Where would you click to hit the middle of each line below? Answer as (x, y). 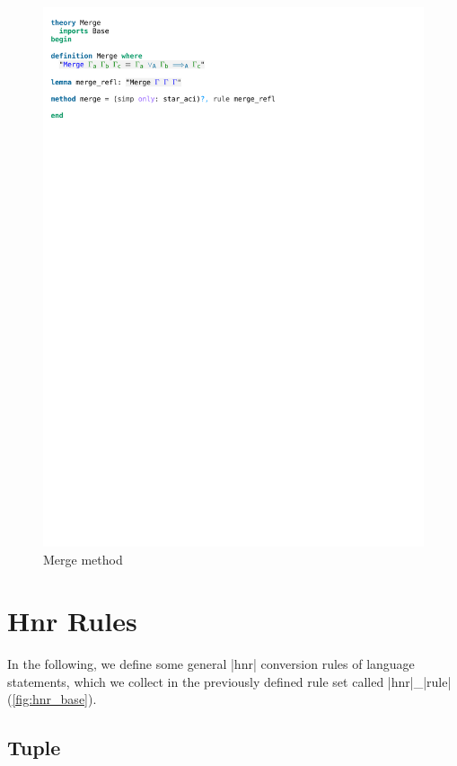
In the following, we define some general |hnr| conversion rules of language (211, 664)
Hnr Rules (72, 621)
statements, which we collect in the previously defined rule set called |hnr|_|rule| (229, 681)
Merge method (83, 559)
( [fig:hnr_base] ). (52, 699)
